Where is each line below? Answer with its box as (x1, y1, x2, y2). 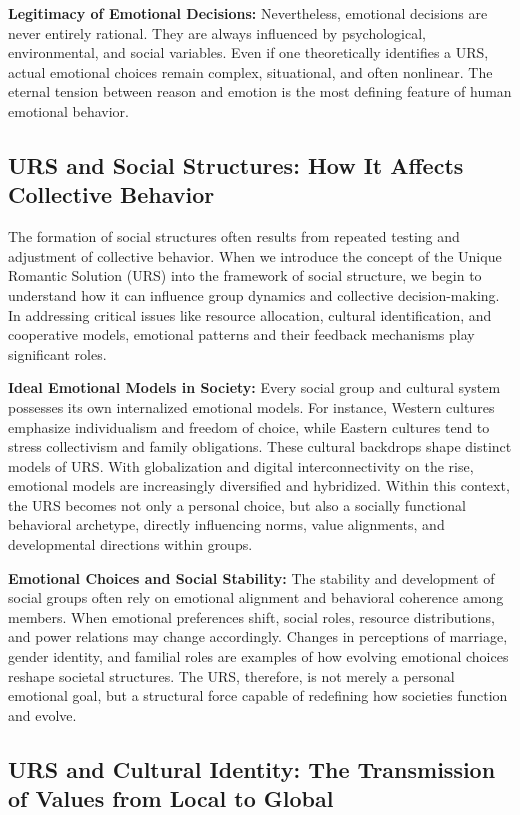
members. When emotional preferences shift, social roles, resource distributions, (8, 606, 495, 627)
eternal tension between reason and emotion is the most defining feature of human (8, 81, 512, 102)
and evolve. (8, 704, 77, 725)
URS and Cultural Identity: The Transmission (8, 753, 496, 784)
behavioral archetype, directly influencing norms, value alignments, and (8, 514, 445, 535)
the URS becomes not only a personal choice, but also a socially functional (8, 494, 466, 515)
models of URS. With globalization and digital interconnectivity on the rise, (8, 455, 474, 476)
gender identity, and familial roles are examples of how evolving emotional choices (8, 646, 509, 667)
